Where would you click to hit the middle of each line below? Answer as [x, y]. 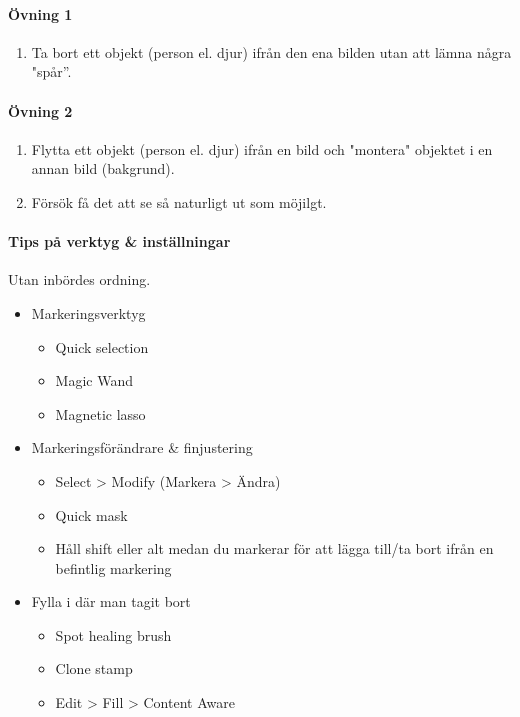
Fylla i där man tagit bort [111, 601]
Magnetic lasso [100, 413]
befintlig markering [113, 567]
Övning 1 [40, 13]
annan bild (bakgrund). [103, 168]
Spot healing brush [113, 634]
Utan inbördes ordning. [79, 279]
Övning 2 [40, 110]
